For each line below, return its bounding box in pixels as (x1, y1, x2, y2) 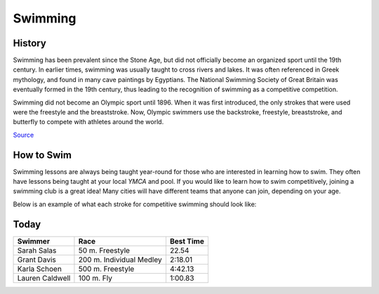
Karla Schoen (17, 264, 62, 274)
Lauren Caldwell (17, 273, 71, 283)
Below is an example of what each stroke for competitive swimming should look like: (13, 200, 257, 208)
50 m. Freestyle (78, 246, 130, 255)
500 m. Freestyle (78, 264, 135, 274)
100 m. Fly (78, 273, 112, 283)
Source (13, 131, 34, 139)
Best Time (169, 236, 205, 246)
